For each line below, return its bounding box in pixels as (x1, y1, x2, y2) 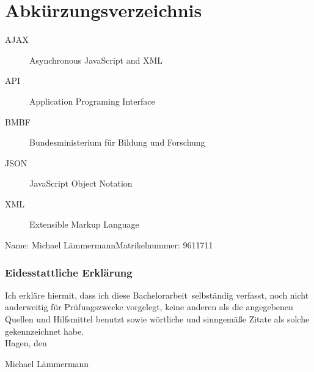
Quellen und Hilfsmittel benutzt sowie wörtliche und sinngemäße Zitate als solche (5, 313, 310, 325)
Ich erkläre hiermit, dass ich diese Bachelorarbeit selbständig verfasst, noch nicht (5, 288, 309, 301)
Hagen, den (5, 337, 47, 349)
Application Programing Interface (29, 94, 155, 107)
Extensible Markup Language (29, 218, 139, 231)
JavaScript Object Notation (29, 177, 133, 190)
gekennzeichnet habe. (5, 324, 84, 337)
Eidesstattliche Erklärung (5, 264, 133, 280)
